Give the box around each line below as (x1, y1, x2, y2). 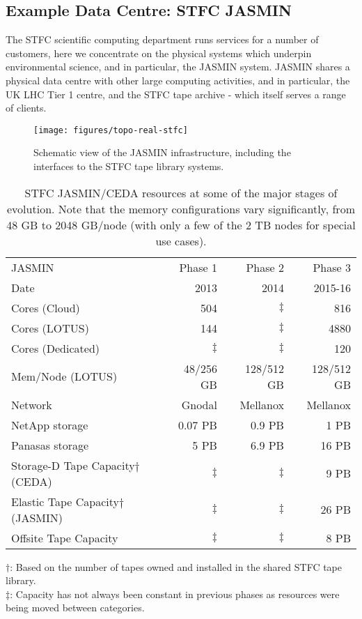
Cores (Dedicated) (11, 339, 100, 356)
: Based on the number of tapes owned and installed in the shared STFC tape (10, 559, 342, 574)
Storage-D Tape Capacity (11, 457, 135, 473)
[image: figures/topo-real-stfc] (33, 125, 188, 135)
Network (11, 396, 52, 413)
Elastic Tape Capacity (11, 493, 119, 510)
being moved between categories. (6, 600, 145, 615)
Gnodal (181, 396, 217, 413)
